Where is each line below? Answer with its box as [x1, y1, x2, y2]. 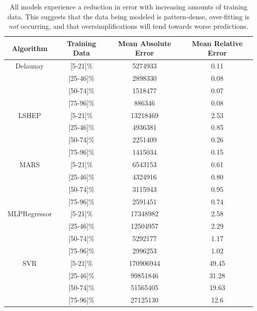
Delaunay [15, 61, 44, 71]
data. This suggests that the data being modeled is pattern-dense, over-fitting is [7, 11, 250, 21]
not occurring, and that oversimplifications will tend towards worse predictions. [8, 21, 249, 31]
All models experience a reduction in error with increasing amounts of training [9, 1, 248, 11]
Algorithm [11, 43, 48, 53]
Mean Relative [192, 38, 243, 48]
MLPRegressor [7, 208, 52, 219]
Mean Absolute [118, 38, 171, 48]
